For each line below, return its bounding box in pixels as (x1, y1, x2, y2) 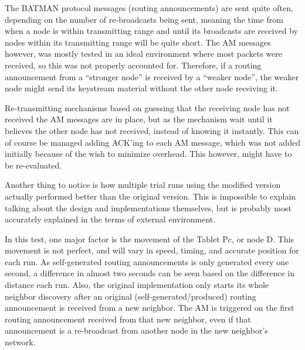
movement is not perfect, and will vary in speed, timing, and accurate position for (5, 244, 299, 256)
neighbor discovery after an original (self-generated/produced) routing (5, 290, 256, 302)
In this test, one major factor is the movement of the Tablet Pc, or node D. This (5, 232, 294, 245)
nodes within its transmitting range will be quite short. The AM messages (5, 36, 271, 48)
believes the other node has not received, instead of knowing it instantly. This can (5, 124, 299, 136)
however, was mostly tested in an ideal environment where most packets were (5, 47, 282, 60)
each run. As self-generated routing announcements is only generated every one (5, 255, 289, 267)
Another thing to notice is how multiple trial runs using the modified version (5, 179, 281, 191)
